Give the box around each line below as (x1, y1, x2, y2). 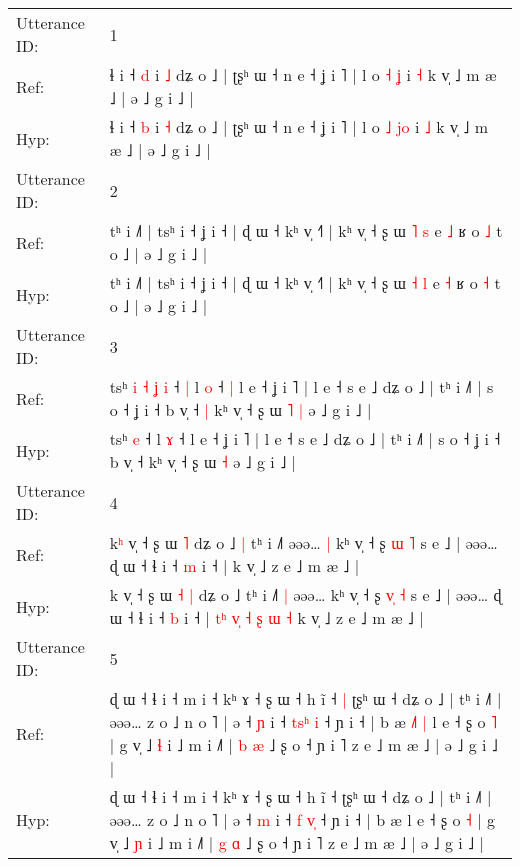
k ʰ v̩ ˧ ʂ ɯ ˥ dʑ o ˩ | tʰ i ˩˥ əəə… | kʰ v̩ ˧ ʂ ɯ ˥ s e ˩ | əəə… (109, 531, 498, 554)
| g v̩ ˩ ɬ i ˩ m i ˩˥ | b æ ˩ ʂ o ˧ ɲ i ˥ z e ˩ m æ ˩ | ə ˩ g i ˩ (109, 733, 498, 756)
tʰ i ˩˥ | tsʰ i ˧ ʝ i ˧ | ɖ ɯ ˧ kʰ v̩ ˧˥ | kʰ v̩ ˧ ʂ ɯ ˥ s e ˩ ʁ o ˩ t (109, 219, 503, 242)
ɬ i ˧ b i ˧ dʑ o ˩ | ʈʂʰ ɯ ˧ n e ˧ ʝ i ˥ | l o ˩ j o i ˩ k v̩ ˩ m (109, 115, 489, 138)
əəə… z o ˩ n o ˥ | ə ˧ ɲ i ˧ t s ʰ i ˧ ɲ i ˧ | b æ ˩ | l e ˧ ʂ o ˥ (109, 710, 498, 733)
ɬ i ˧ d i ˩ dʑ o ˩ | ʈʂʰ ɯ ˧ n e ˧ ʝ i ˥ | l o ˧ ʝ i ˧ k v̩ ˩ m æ (109, 63, 497, 86)
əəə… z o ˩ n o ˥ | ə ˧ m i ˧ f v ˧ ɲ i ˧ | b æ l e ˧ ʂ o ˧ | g (109, 808, 496, 831)
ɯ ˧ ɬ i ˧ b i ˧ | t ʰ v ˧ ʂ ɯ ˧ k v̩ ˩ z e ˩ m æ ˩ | (109, 606, 424, 629)
